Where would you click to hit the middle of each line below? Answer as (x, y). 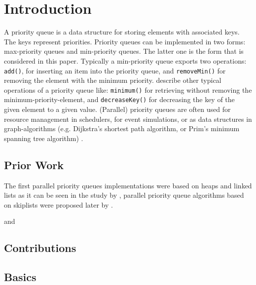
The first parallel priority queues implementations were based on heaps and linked (128, 185)
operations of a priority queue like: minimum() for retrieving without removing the (128, 89)
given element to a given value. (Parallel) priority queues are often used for (117, 109)
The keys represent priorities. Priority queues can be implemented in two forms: (125, 41)
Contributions (40, 248)
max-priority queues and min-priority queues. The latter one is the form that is (124, 51)
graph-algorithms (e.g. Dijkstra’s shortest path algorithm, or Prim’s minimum (122, 128)
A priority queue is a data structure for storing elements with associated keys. (122, 32)
